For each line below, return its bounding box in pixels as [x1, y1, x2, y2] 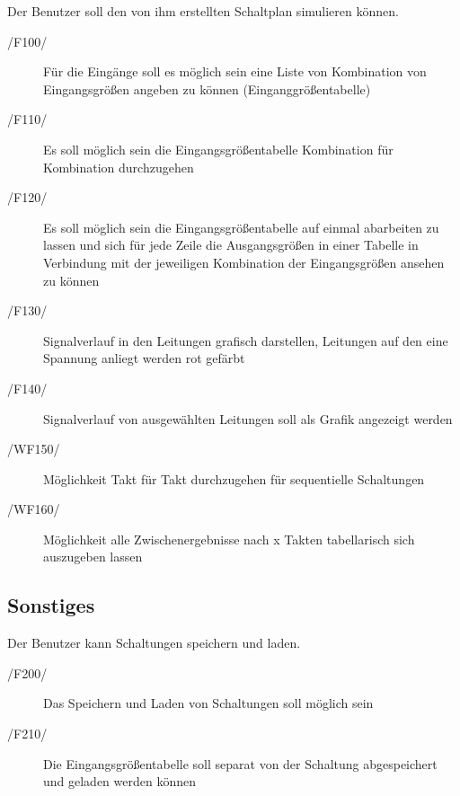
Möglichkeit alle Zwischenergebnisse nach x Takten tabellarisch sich [43, 529, 415, 548]
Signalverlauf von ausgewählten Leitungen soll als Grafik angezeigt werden [43, 409, 453, 428]
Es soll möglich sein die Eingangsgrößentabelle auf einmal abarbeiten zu [43, 217, 439, 236]
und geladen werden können [43, 772, 197, 791]
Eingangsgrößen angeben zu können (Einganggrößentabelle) [43, 79, 371, 98]
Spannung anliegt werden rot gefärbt [43, 349, 245, 367]
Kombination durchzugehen [43, 157, 194, 176]
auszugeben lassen [43, 547, 143, 566]
